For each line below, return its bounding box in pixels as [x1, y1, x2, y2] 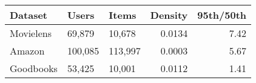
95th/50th [197, 8, 247, 22]
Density [150, 8, 188, 22]
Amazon [10, 44, 45, 58]
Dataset [10, 8, 48, 22]
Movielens [10, 26, 52, 40]
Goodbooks [10, 61, 58, 75]
